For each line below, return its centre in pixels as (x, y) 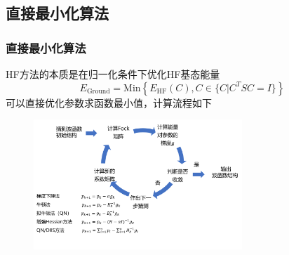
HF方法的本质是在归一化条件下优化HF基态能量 (113, 74)
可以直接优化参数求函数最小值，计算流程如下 (109, 102)
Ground (98, 92)
